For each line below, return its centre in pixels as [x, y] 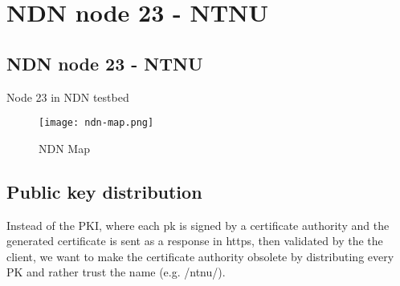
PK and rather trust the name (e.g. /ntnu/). [116, 272]
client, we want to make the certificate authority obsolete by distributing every [200, 256]
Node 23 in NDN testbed [68, 97]
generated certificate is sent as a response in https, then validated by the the [195, 241]
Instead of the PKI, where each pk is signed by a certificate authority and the [198, 225]
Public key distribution [104, 191]
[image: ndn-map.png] [96, 123]
